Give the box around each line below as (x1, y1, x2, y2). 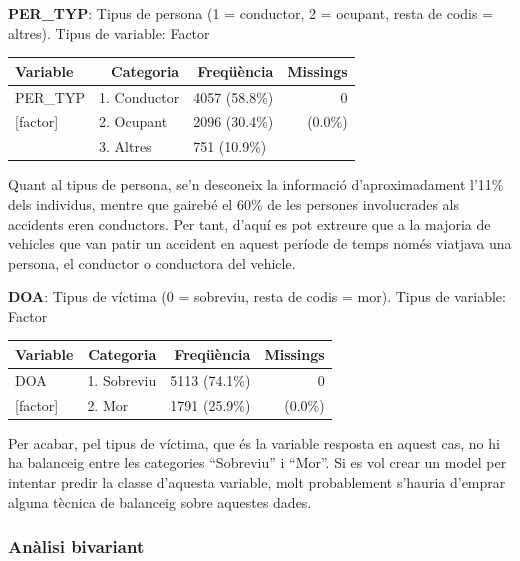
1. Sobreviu (87, 369, 157, 390)
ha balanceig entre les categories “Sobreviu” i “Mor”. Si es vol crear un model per (8, 452, 507, 473)
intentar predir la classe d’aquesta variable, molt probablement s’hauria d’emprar (8, 471, 506, 492)
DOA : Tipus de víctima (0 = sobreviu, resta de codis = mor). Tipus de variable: (8, 286, 506, 307)
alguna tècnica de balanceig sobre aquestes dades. (8, 491, 312, 512)
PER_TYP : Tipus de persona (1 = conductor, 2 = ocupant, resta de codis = (8, 3, 494, 23)
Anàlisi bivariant (8, 534, 145, 559)
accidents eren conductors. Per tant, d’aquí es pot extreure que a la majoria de (8, 213, 491, 234)
